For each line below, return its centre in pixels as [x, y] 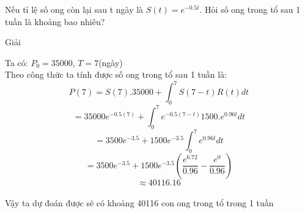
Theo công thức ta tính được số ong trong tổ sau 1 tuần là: [116, 74]
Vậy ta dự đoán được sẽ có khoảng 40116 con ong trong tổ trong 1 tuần [139, 203]
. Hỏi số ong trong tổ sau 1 [250, 9]
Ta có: [17, 62]
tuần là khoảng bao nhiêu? [55, 21]
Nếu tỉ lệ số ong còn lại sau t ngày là [74, 9]
